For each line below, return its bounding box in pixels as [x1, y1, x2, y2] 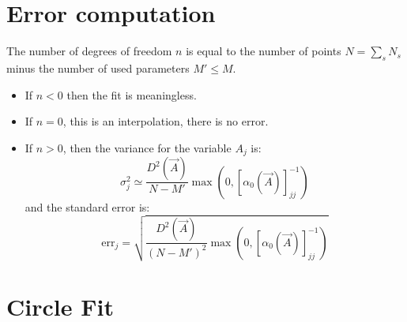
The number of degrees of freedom [6, 43, 172, 59]
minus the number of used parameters [6, 59, 190, 76]
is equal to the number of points [186, 43, 341, 59]
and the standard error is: [24, 198, 150, 215]
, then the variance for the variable [62, 139, 232, 155]
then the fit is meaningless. [66, 86, 197, 103]
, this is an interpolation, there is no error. [62, 113, 269, 129]
